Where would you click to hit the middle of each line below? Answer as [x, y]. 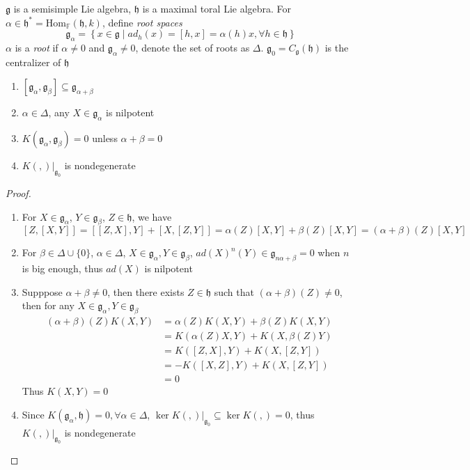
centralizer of [33, 62]
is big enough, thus [62, 268]
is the [337, 47]
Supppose [42, 291]
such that [234, 291]
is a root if [37, 47]
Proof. [18, 193]
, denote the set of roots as [193, 47]
